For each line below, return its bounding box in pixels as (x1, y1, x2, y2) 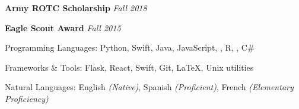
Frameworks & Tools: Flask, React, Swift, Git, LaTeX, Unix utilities (5, 61, 254, 73)
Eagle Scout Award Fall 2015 (5, 21, 121, 34)
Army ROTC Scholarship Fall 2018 (5, 2, 147, 14)
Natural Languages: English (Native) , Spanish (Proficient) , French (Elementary (5, 81, 294, 93)
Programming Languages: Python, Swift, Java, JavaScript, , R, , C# (5, 41, 255, 54)
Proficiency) (5, 92, 49, 104)
